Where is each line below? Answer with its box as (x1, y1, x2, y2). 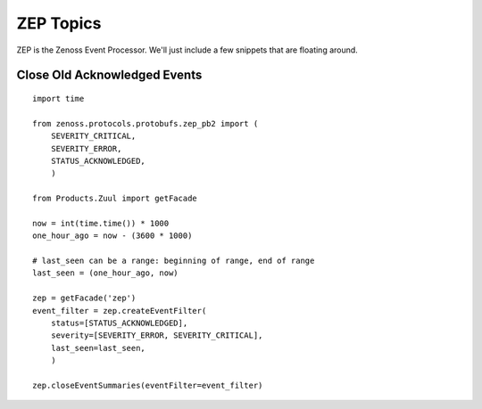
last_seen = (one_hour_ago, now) (32, 268, 179, 278)
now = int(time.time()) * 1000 (32, 218, 170, 228)
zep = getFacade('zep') (32, 293, 137, 303)
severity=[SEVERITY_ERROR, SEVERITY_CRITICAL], (50, 331, 263, 340)
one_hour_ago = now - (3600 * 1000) (32, 231, 193, 241)
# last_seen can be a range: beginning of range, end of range (32, 256, 315, 266)
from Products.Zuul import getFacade (32, 193, 198, 204)
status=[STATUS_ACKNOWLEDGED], (50, 317, 188, 328)
